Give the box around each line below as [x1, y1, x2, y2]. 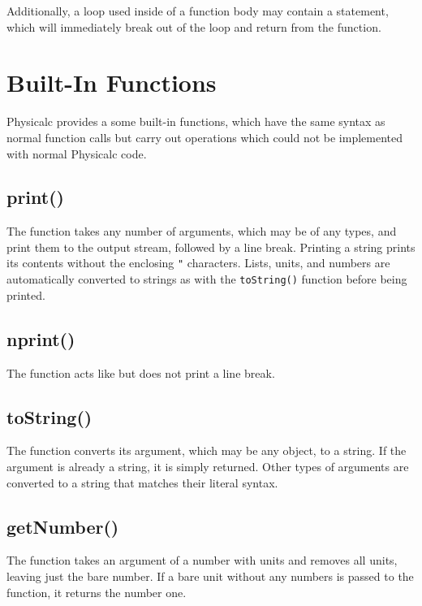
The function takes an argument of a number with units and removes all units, [6, 552, 398, 569]
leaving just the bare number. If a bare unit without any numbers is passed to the [6, 567, 414, 584]
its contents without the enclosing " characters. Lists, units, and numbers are [6, 254, 390, 271]
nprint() [6, 326, 75, 351]
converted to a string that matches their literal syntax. [6, 474, 278, 491]
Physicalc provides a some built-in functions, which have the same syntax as [6, 113, 385, 130]
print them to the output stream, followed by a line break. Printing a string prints [6, 238, 416, 255]
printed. [6, 286, 45, 303]
